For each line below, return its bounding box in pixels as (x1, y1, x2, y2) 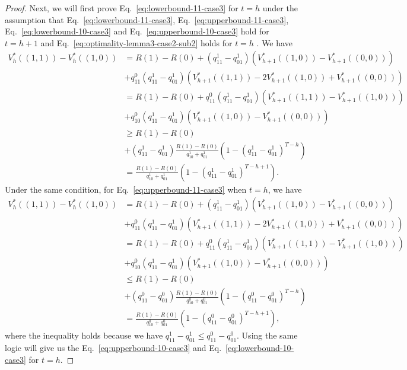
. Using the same (237, 329, 298, 342)
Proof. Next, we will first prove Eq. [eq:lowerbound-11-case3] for (5, 2, 239, 14)
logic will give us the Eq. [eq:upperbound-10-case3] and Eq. (5, 342, 222, 354)
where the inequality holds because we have (5, 329, 163, 342)
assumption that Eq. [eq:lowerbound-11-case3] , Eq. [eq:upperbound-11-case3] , (5, 13, 289, 25)
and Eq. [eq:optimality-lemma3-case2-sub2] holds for (40, 36, 233, 49)
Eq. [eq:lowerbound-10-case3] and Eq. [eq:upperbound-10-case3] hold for (5, 25, 269, 37)
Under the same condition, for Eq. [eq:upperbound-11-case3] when (5, 183, 247, 195)
